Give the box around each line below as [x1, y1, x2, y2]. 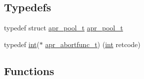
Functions [4, 63, 54, 78]
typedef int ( [4, 39, 39, 49]
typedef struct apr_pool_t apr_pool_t [4, 23, 123, 33]
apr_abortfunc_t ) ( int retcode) [45, 39, 141, 49]
